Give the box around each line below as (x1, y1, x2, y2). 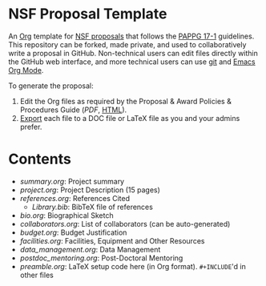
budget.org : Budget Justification (19, 228, 127, 237)
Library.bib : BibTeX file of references (31, 202, 154, 211)
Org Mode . (8, 65, 44, 75)
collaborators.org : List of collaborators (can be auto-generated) (19, 219, 231, 228)
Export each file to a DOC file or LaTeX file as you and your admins (19, 113, 240, 123)
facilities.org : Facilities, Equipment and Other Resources (19, 236, 205, 245)
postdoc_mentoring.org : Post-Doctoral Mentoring (19, 253, 183, 263)
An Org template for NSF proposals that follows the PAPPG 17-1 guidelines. (8, 31, 255, 41)
